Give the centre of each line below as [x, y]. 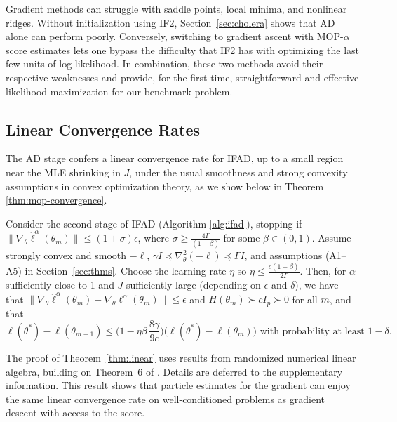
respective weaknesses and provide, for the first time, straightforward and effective [182, 77]
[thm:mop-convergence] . [56, 200]
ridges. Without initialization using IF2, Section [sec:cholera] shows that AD [170, 22]
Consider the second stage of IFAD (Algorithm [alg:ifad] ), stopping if [154, 223]
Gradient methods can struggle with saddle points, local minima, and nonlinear [176, 8]
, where [153, 238]
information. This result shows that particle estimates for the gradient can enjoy [178, 385]
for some [242, 238]
